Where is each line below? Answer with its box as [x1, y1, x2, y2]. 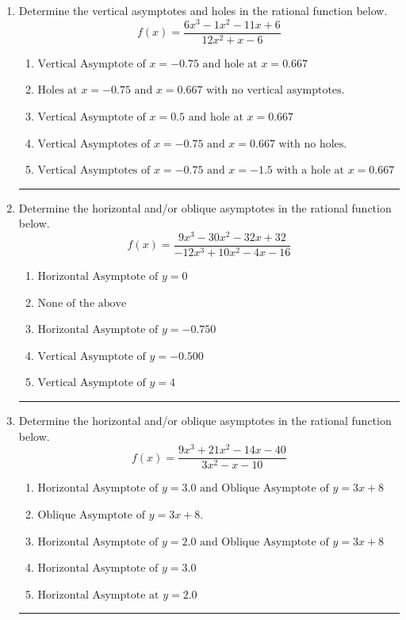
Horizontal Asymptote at [37, 589, 159, 601]
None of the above [37, 297, 127, 309]
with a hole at [276, 165, 344, 177]
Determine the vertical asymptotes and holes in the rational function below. [18, 2, 388, 18]
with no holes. [278, 138, 347, 150]
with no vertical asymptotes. [206, 85, 345, 97]
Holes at [37, 85, 78, 97]
